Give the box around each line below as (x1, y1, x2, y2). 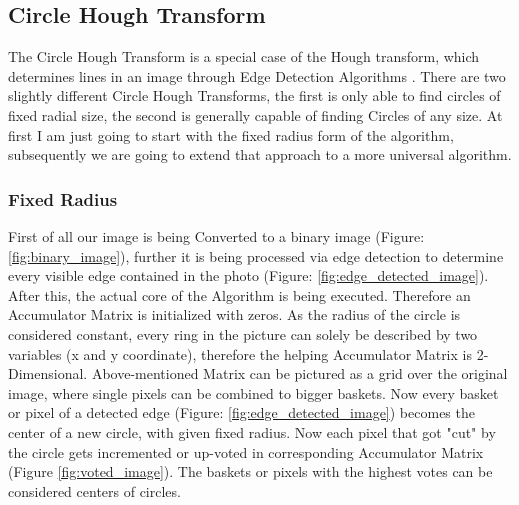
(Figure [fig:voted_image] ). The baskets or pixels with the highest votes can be (8, 461, 493, 482)
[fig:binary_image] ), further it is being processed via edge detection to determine (8, 245, 504, 266)
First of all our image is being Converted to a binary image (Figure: (8, 225, 425, 246)
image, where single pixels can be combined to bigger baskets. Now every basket (8, 382, 499, 403)
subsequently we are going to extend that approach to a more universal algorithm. (8, 144, 512, 165)
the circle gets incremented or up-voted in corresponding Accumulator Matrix (8, 441, 484, 462)
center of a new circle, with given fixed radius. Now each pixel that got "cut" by (8, 421, 496, 442)
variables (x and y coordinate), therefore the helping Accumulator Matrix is (8, 343, 472, 364)
